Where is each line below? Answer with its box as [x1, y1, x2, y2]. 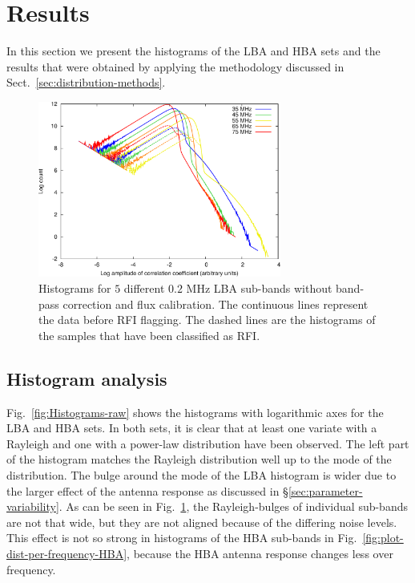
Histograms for [38, 280, 111, 296]
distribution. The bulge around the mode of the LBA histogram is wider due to [6, 466, 397, 483]
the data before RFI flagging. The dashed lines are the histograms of [38, 311, 376, 328]
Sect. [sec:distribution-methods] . [6, 74, 166, 91]
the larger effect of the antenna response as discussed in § [6, 482, 288, 499]
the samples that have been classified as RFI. [38, 326, 260, 343]
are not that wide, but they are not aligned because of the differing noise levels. [6, 513, 397, 530]
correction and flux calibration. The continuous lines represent [62, 295, 369, 312]
